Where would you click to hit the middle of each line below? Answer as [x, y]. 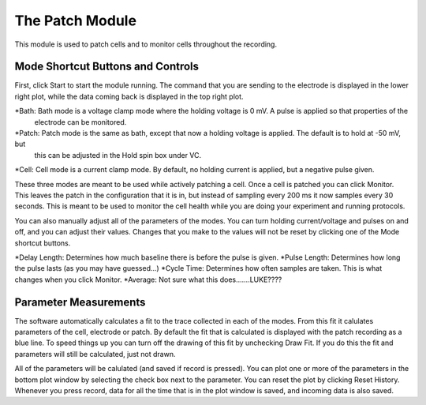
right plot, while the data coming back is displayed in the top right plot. [129, 96]
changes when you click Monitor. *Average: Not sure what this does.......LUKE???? [148, 279]
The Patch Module [76, 21]
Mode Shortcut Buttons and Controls [107, 67]
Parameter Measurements [80, 302]
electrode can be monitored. [80, 122]
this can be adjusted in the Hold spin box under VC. [118, 155]
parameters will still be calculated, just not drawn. [95, 354]
